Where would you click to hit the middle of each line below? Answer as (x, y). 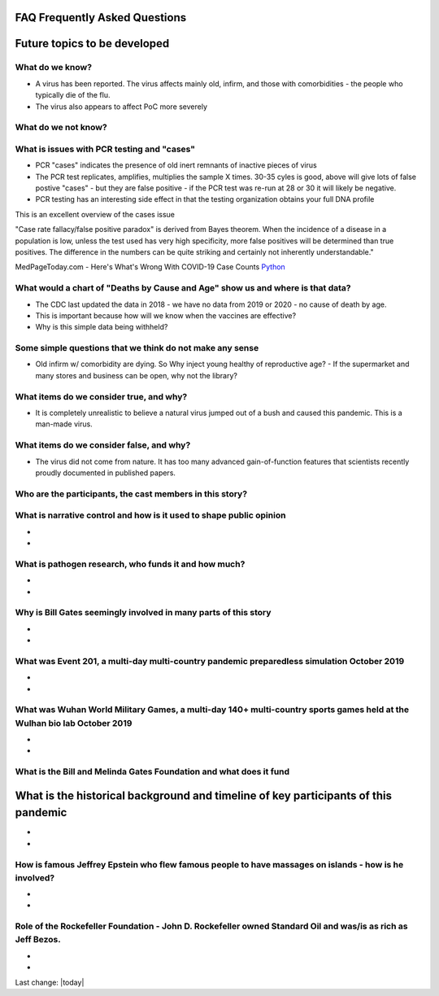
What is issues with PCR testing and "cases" (105, 149)
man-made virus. (64, 424)
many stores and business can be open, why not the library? (136, 375)
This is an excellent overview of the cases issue (95, 214)
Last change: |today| (50, 982)
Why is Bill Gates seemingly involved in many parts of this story (143, 613)
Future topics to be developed (92, 44)
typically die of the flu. (73, 95)
